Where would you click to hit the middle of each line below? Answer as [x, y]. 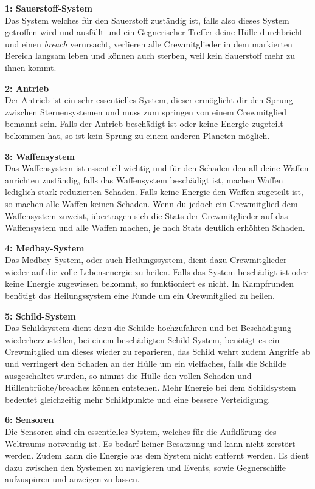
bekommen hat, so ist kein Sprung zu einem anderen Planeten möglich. [137, 135]
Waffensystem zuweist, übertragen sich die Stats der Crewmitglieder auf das [147, 215]
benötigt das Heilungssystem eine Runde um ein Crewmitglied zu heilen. [140, 296]
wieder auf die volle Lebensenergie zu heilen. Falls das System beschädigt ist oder [157, 271]
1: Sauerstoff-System [49, 8]
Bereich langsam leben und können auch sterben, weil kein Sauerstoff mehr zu [150, 56]
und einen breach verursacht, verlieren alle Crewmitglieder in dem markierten [149, 43]
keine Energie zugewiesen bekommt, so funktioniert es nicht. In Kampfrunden [149, 283]
